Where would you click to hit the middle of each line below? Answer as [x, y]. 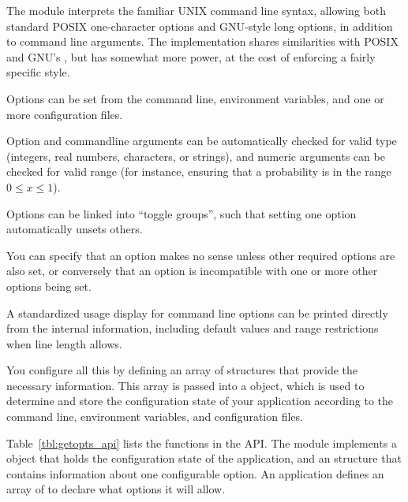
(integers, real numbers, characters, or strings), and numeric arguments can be [196, 156]
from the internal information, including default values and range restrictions [193, 328]
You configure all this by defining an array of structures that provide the [182, 370]
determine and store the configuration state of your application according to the [200, 401]
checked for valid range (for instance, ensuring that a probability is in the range [199, 171]
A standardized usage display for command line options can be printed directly [197, 312]
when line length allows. [64, 343]
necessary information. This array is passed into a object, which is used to [185, 385]
